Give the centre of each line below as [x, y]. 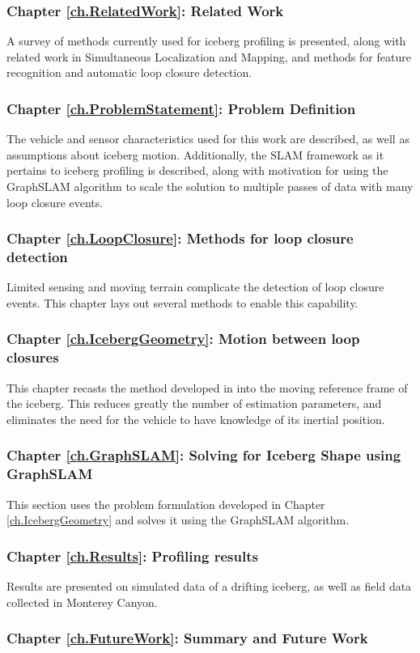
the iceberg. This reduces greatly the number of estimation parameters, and [194, 403]
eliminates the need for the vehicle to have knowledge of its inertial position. [196, 419]
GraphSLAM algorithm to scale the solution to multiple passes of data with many [210, 186]
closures [33, 357]
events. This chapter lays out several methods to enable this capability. [182, 302]
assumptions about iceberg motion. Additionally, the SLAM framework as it [195, 154]
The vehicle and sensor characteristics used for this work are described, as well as [208, 139]
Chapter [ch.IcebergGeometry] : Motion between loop [183, 339]
